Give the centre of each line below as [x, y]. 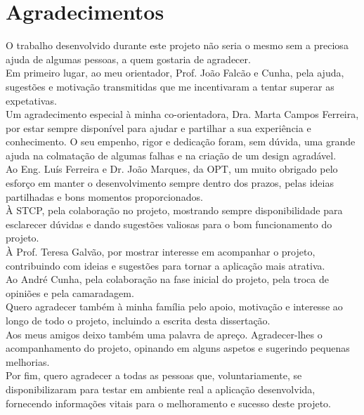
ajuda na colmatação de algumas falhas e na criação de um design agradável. [171, 155]
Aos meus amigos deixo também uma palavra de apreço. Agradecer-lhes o [164, 334]
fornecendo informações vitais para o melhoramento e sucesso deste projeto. [169, 403]
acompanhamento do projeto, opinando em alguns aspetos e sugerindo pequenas [178, 348]
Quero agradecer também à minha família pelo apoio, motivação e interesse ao [174, 307]
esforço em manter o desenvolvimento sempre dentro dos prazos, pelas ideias [170, 183]
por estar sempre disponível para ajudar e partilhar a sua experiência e [158, 127]
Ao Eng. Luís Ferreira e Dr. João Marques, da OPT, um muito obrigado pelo [172, 169]
